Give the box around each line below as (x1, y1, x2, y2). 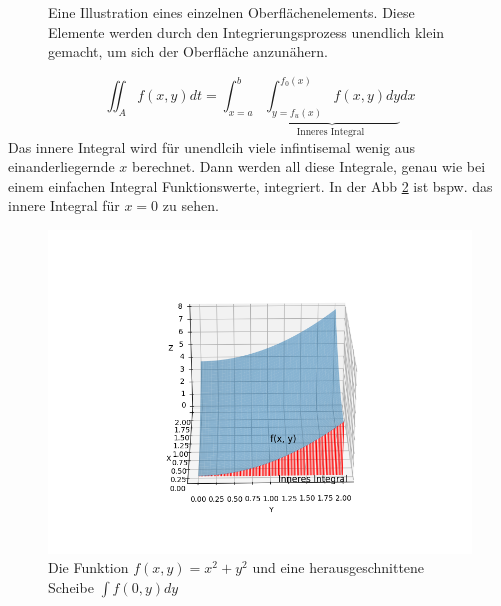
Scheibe (48, 576, 94, 597)
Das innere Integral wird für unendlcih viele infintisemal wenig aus (8, 136, 415, 157)
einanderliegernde (8, 156, 115, 177)
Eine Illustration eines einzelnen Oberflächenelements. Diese (48, 2, 415, 22)
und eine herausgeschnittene (252, 557, 425, 578)
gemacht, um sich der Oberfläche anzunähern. (48, 41, 328, 62)
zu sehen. (162, 195, 219, 216)
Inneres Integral (296, 126, 365, 137)
